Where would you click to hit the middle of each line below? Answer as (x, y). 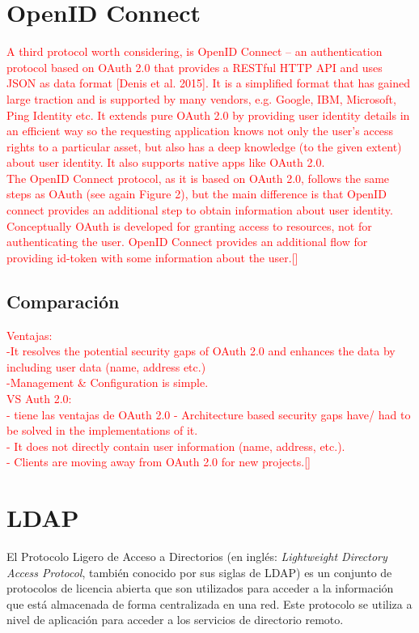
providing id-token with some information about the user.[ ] (152, 257)
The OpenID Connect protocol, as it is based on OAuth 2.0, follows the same (198, 178)
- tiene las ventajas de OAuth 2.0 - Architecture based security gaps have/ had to (209, 414)
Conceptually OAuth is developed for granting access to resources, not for (189, 225)
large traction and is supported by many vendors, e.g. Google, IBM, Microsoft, (201, 98)
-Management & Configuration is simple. (108, 382)
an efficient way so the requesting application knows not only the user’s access (200, 131)
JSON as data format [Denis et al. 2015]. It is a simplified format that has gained (209, 83)
